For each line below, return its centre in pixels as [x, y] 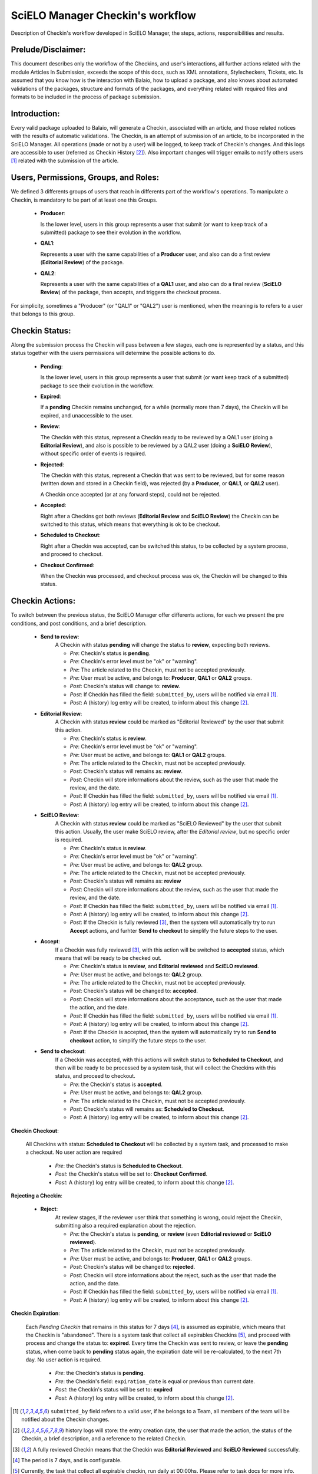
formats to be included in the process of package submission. [86, 97]
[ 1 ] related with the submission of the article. [65, 161]
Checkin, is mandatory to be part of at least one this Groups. [84, 200]
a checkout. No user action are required [74, 1152]
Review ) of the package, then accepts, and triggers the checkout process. [131, 292]
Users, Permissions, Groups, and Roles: [85, 178]
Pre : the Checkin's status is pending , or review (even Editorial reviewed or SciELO [171, 1234]
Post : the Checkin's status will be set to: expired [114, 1390]
